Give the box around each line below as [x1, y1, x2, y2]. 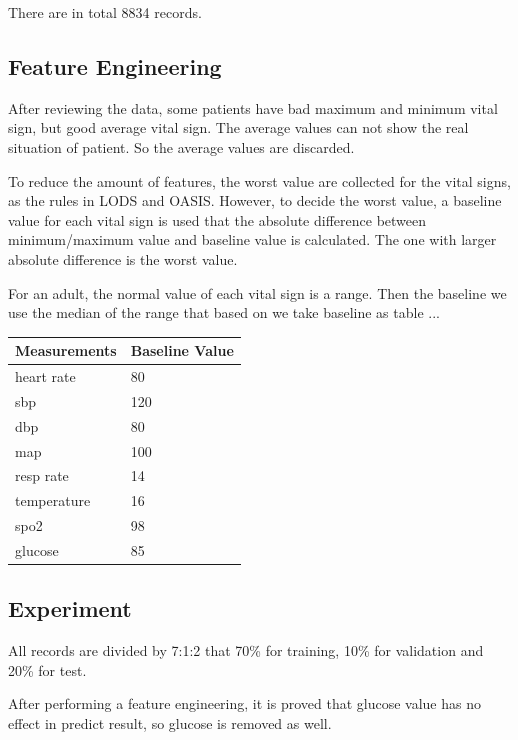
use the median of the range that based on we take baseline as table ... [8, 302, 440, 323]
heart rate [15, 366, 76, 387]
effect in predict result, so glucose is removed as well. [8, 713, 332, 734]
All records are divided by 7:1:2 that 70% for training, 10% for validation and [8, 640, 484, 661]
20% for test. [8, 659, 87, 680]
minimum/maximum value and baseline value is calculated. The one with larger [8, 229, 497, 250]
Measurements [15, 340, 117, 361]
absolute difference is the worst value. [8, 248, 238, 269]
